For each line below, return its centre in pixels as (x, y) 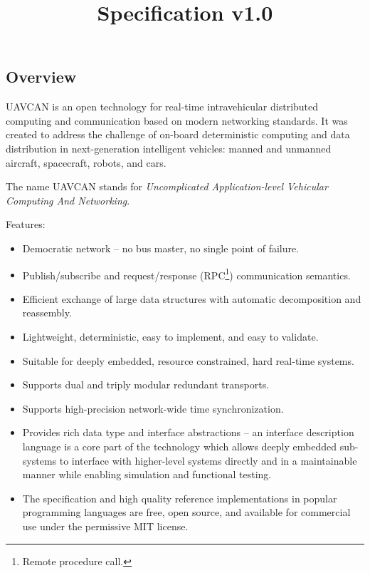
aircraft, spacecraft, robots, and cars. (86, 162)
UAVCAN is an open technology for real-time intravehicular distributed (162, 107)
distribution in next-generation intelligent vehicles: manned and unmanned (169, 148)
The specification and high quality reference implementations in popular (180, 498)
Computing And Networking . (68, 200)
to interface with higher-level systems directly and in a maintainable (208, 460)
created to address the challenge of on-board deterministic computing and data (178, 134)
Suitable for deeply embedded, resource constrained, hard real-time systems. (188, 360)
